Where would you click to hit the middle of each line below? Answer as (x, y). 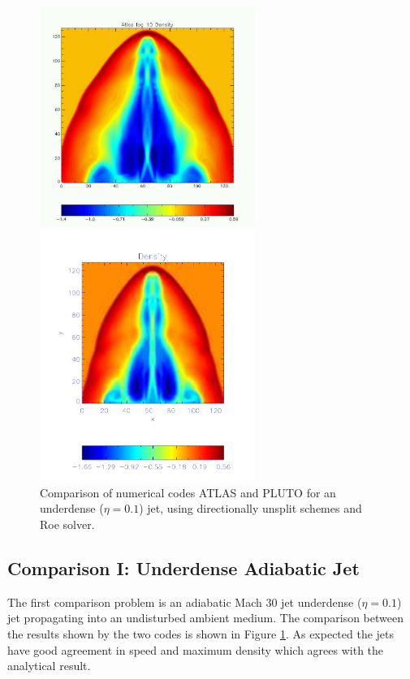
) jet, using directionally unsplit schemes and (250, 508)
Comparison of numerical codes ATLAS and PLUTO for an (188, 492)
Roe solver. (67, 524)
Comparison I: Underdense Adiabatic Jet (183, 567)
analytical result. (49, 666)
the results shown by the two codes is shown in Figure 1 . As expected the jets (201, 633)
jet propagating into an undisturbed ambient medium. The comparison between (205, 618)
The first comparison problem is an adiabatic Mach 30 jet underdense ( (185, 602)
